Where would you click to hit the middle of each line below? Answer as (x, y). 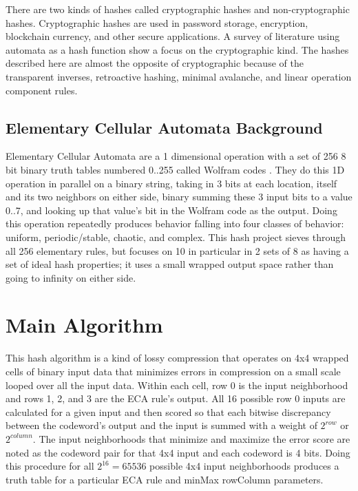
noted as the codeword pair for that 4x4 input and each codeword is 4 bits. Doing (178, 452)
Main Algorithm (84, 325)
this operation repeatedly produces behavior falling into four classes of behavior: (175, 223)
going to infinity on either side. (71, 277)
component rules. (42, 90)
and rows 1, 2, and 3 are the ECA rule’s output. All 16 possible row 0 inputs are (176, 398)
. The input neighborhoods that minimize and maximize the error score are (191, 438)
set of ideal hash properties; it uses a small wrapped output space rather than (170, 264)
